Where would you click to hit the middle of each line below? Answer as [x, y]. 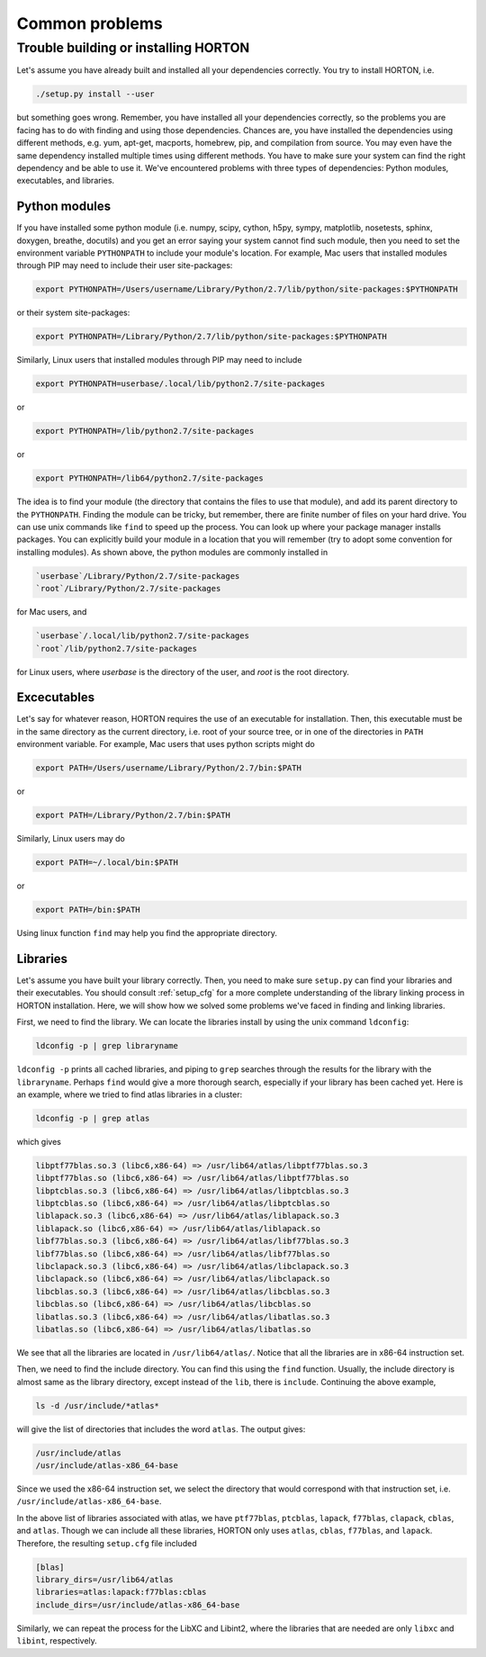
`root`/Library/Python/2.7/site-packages [128, 589]
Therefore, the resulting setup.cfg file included [107, 1543]
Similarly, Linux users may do [71, 839]
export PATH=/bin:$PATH [88, 910]
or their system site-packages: [73, 313]
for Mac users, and [52, 612]
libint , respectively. [57, 1641]
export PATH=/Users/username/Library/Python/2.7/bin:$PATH [168, 768]
